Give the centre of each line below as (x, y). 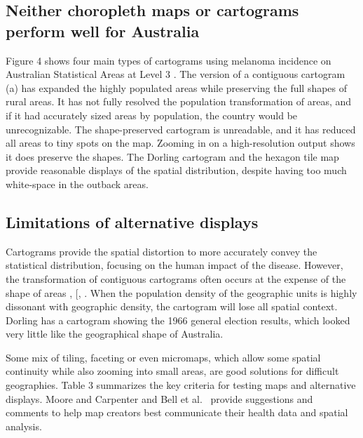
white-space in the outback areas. (77, 184)
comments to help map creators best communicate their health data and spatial (177, 412)
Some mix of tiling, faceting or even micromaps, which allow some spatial (163, 357)
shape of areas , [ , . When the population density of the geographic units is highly (181, 292)
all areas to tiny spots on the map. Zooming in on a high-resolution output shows (180, 143)
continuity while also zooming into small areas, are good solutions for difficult (172, 371)
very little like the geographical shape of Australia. (115, 334)
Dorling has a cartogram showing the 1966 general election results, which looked (178, 320)
